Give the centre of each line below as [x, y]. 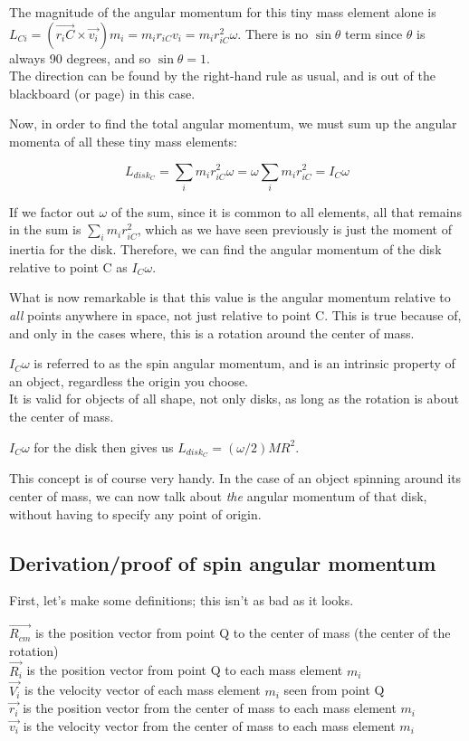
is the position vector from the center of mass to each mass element [210, 708]
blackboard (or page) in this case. [102, 93]
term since [374, 33]
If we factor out [52, 211]
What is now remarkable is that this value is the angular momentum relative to [230, 297]
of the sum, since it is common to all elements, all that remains [286, 211]
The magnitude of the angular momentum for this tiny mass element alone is [223, 12]
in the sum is [45, 229]
